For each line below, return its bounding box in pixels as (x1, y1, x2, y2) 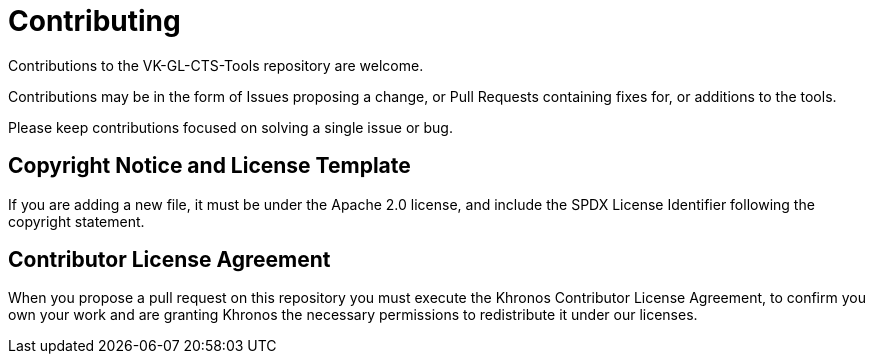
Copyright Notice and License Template (8, 153, 411, 179)
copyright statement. (8, 212, 145, 230)
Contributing (8, 4, 181, 38)
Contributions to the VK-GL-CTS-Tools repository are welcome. (8, 56, 424, 74)
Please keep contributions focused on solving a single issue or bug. (8, 118, 453, 136)
